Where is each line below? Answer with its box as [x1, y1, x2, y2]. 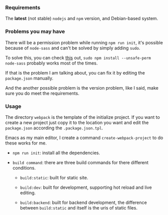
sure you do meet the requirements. [5, 90, 79, 96]
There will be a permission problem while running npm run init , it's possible [5, 39, 163, 45]
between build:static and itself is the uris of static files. [20, 204, 138, 210]
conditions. [12, 165, 36, 171]
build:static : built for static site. [20, 174, 89, 180]
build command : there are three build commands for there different [12, 159, 149, 165]
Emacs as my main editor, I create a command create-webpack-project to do [5, 134, 163, 140]
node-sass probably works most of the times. [5, 60, 98, 66]
